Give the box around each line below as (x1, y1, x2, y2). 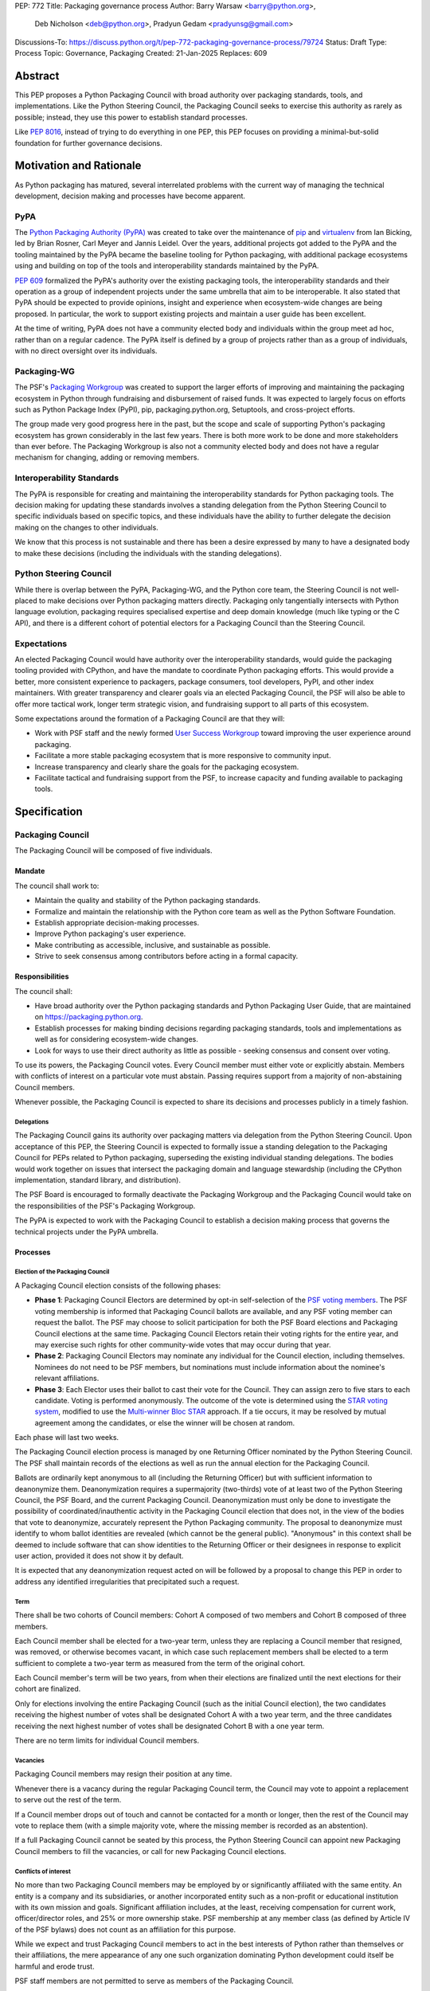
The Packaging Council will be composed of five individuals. (14, 846, 213, 855)
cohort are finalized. (14, 1684, 81, 1694)
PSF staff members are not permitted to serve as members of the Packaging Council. (14, 1976, 294, 1986)
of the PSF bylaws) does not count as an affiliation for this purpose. (14, 1924, 236, 1934)
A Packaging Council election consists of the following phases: (14, 1281, 221, 1290)
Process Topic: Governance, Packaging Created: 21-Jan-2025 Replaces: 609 (14, 49, 268, 58)
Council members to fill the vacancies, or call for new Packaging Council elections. (14, 1846, 287, 1856)
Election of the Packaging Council (14, 1268, 110, 1276)
